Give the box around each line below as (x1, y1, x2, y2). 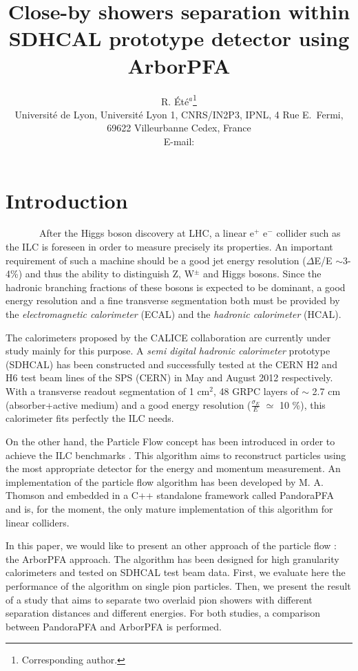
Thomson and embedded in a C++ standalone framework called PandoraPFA (6, 488, 334, 502)
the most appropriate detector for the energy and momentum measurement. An (6, 461, 341, 476)
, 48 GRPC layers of (213, 384, 299, 398)
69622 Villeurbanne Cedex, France (107, 120, 251, 135)
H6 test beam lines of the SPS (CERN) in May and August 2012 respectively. (6, 370, 333, 385)
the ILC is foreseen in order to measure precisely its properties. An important (6, 239, 333, 254)
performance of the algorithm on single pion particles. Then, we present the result (6, 578, 351, 593)
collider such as (276, 226, 341, 240)
